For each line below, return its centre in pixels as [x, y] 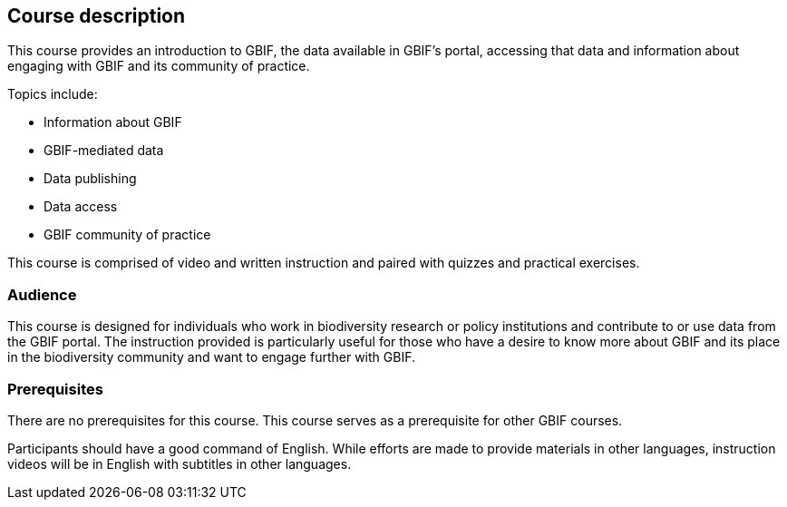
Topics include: [53, 94]
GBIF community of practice [127, 235]
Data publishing [90, 179]
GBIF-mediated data [104, 151]
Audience [42, 294]
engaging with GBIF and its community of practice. [159, 66]
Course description [97, 16]
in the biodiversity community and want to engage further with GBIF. [211, 357]
